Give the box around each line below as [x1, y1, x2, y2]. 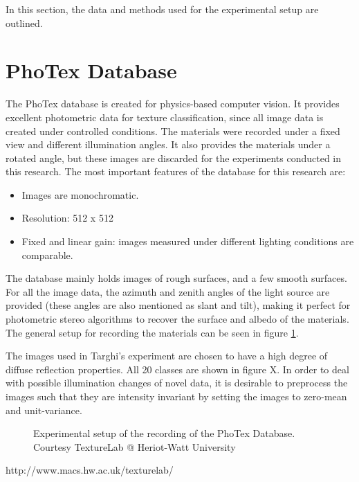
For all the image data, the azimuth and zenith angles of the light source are [6, 284, 330, 298]
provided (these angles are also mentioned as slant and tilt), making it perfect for [6, 298, 351, 312]
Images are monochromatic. [21, 187, 139, 202]
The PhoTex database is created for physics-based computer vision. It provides [6, 96, 340, 111]
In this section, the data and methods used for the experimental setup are [6, 2, 319, 16]
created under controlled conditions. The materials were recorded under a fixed [6, 123, 340, 138]
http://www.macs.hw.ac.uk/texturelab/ [6, 463, 174, 477]
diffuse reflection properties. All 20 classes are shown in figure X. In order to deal [6, 361, 349, 376]
